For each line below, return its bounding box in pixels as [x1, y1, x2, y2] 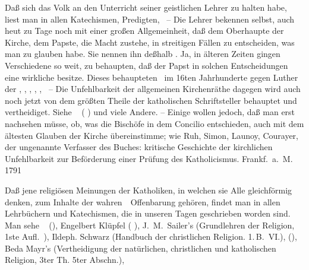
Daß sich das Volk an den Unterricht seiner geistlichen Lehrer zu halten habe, [5, 1, 287, 13]
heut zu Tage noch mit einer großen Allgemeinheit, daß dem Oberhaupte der [5, 24, 284, 37]
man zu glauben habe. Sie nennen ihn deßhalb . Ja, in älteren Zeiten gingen [5, 47, 280, 60]
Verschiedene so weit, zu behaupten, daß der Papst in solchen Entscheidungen [5, 59, 288, 71]
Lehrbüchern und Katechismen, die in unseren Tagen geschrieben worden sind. [5, 207, 291, 220]
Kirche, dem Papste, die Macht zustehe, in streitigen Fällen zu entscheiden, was [5, 36, 295, 48]
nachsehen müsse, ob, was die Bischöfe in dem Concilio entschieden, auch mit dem [5, 117, 304, 129]
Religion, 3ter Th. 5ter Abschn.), [5, 253, 125, 266]
